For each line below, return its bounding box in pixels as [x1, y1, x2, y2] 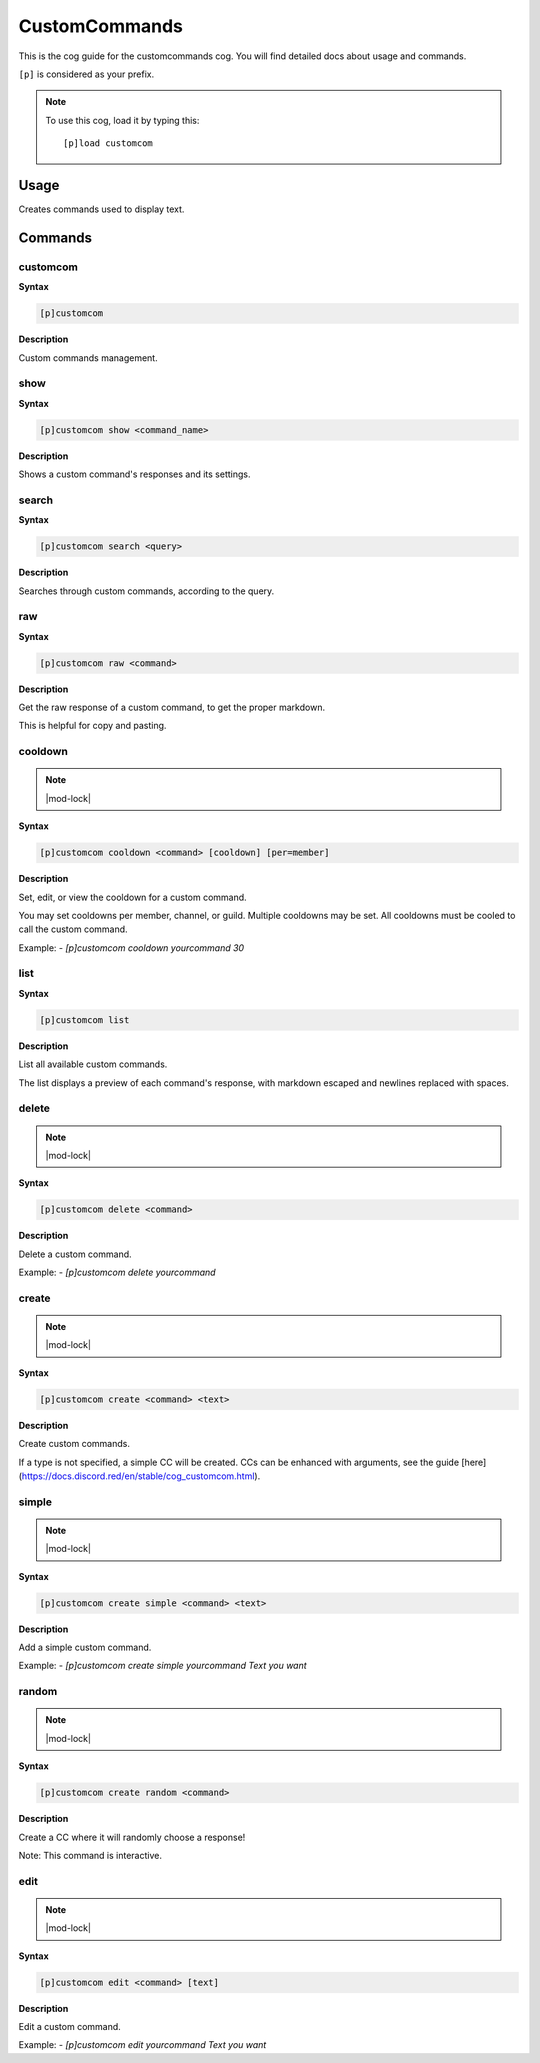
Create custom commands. [18, 1438, 130, 1450]
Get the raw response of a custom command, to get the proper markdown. [18, 701, 325, 714]
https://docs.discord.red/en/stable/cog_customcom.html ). [21, 1470, 261, 1482]
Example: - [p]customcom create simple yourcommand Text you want [18, 1660, 307, 1672]
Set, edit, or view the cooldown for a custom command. [18, 891, 247, 903]
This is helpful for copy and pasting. [18, 720, 167, 732]
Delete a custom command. [18, 1248, 132, 1260]
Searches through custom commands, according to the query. [18, 585, 275, 597]
